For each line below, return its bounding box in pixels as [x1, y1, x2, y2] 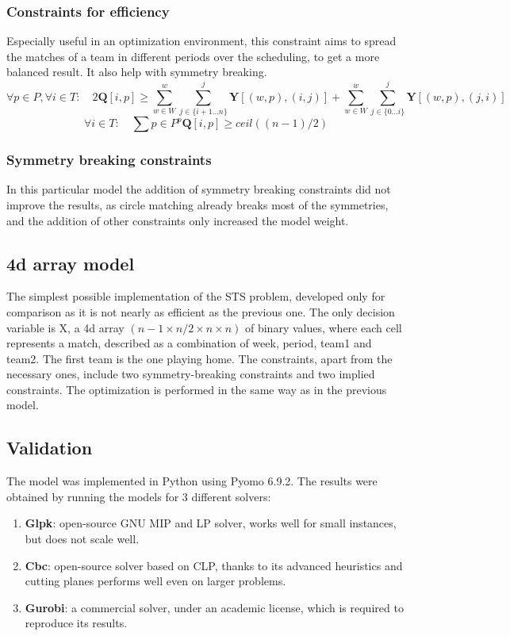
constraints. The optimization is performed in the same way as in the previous [6, 381, 387, 397]
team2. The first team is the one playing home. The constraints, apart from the [6, 350, 393, 366]
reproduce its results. [25, 615, 128, 631]
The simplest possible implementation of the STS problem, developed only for [6, 288, 385, 305]
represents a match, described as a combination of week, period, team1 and [6, 335, 372, 351]
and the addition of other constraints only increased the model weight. [6, 212, 349, 228]
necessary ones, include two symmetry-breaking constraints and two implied [6, 366, 375, 382]
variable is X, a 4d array [6, 319, 125, 335]
